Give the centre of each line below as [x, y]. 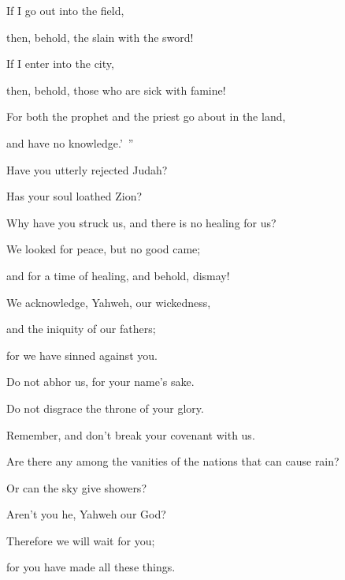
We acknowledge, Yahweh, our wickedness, [109, 302]
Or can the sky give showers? [76, 487]
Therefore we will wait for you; [81, 540]
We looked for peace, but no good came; [104, 249]
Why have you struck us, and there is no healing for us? [141, 222]
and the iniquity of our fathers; [81, 329]
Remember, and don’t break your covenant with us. [131, 434]
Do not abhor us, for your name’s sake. [100, 382]
